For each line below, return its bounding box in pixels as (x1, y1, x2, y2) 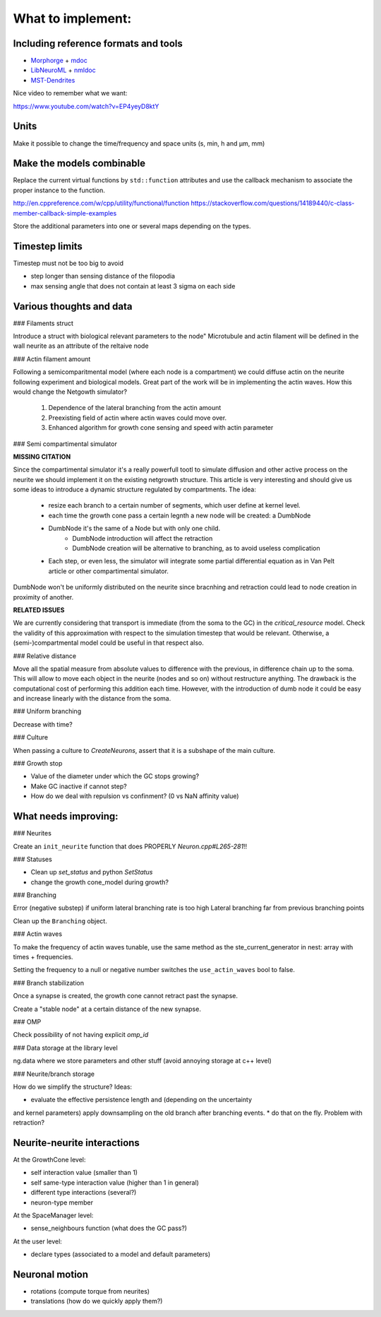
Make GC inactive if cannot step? (30, 782, 127, 790)
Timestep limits (13, 240, 83, 252)
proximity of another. (13, 592, 74, 601)
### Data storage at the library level (13, 1043, 118, 1052)
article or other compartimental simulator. (48, 566, 169, 575)
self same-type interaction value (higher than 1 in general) (30, 1178, 199, 1187)
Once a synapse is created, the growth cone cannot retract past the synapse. (13, 992, 238, 1000)
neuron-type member (30, 1198, 93, 1207)
